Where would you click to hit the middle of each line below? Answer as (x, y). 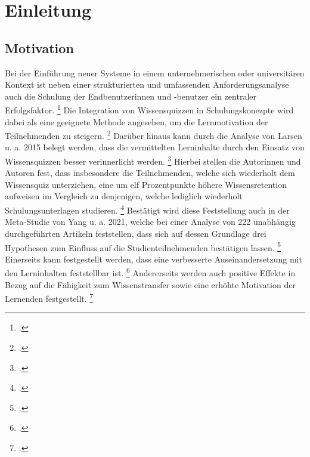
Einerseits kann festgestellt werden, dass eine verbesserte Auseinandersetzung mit (154, 259)
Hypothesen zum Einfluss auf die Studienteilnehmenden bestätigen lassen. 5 (143, 246)
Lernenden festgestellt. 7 (49, 297)
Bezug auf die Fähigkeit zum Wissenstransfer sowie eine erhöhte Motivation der (150, 284)
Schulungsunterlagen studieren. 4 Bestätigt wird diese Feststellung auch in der (147, 209)
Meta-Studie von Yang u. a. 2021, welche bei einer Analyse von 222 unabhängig (150, 222)
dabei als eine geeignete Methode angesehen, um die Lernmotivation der (137, 121)
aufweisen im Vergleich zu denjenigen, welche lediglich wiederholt (124, 196)
